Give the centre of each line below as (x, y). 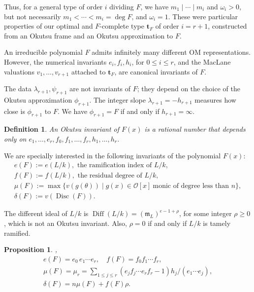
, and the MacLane (202, 61)
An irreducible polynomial (43, 52)
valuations (19, 71)
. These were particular (203, 16)
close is (15, 111)
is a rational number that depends (195, 129)
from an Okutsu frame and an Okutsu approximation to (89, 35)
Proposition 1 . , (31, 249)
